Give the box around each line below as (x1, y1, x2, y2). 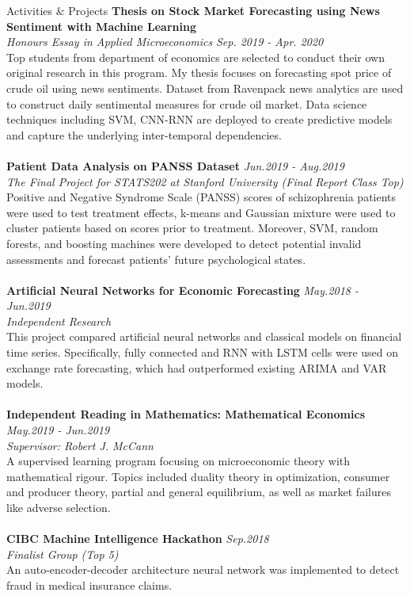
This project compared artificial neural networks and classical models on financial (6, 328, 402, 345)
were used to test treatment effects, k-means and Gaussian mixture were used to (6, 204, 396, 220)
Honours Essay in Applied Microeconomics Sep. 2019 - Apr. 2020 (6, 33, 324, 50)
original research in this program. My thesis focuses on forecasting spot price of (6, 64, 392, 81)
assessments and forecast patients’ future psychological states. (6, 250, 306, 267)
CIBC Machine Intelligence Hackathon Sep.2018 (6, 530, 269, 547)
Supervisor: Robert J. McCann (6, 437, 154, 453)
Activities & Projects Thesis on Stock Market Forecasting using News (6, 2, 380, 18)
